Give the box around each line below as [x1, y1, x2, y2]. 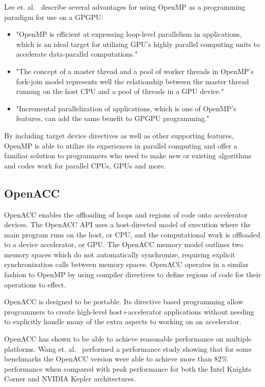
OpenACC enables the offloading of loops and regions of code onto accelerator [4, 209, 248, 220]
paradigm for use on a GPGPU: [4, 11, 103, 22]
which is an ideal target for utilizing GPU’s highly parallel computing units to [16, 38, 260, 49]
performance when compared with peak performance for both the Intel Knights [4, 363, 252, 374]
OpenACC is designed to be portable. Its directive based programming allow [4, 296, 244, 307]
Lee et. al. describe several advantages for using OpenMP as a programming [4, 2, 246, 12]
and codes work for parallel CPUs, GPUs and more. [4, 160, 166, 171]
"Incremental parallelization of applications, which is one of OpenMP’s [16, 103, 236, 113]
